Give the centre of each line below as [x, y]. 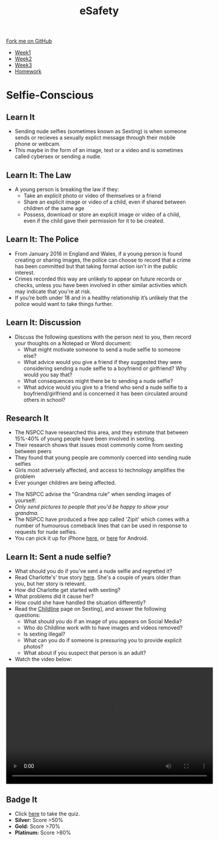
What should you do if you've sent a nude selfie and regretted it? [93, 571]
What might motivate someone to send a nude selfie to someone [102, 349]
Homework [28, 72]
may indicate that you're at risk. [53, 291]
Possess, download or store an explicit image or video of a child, [102, 215]
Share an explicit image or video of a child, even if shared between [104, 202]
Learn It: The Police [43, 239]
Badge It [22, 799]
